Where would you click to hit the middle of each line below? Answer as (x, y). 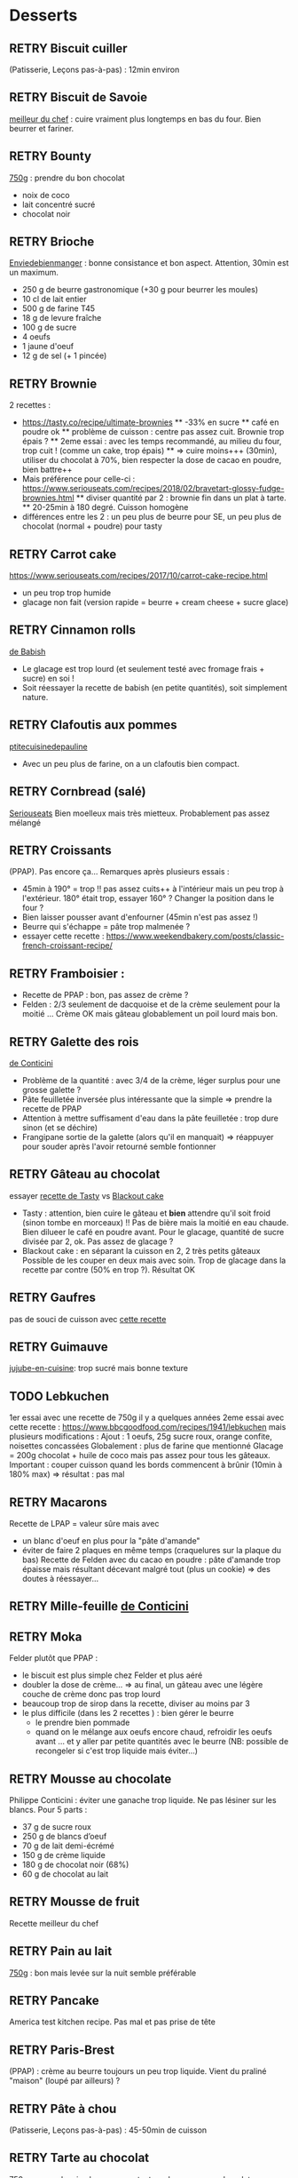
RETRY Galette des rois (74, 1042)
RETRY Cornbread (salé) (78, 792)
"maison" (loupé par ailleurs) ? (65, 2081)
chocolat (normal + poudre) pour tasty (92, 526)
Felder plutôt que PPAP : (54, 1658)
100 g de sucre (49, 327)
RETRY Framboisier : (67, 973)
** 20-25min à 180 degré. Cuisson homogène (105, 507)
